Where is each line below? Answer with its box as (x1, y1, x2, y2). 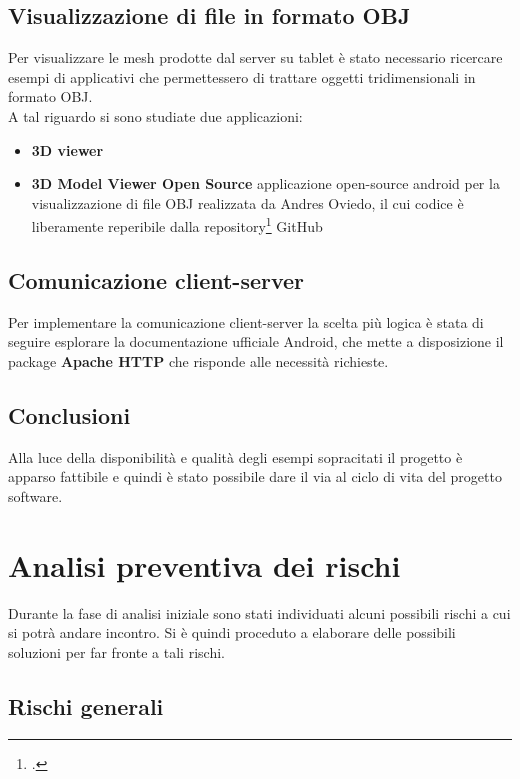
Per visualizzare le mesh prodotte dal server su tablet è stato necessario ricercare (8, 47, 503, 68)
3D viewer (31, 139, 104, 160)
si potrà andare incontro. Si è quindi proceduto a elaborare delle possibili (8, 622, 456, 643)
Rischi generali (8, 690, 164, 721)
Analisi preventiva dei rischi (8, 544, 401, 585)
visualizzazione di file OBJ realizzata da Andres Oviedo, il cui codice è (31, 192, 464, 213)
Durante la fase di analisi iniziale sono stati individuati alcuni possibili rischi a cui (8, 602, 511, 623)
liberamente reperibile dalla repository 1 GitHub (31, 213, 323, 237)
